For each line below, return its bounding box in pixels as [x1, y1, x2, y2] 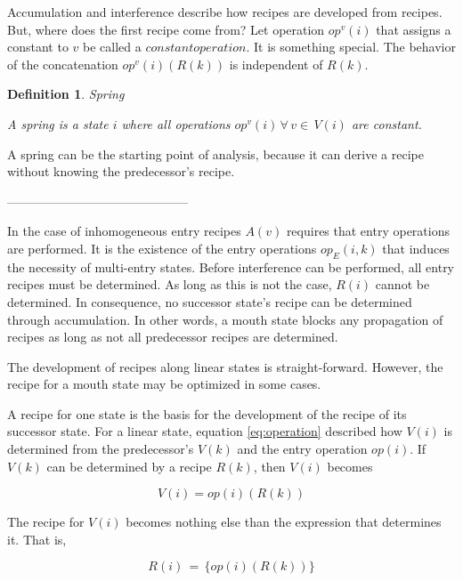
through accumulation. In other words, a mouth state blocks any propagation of [7, 310, 443, 328]
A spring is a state [7, 114, 109, 133]
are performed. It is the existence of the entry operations [7, 238, 317, 257]
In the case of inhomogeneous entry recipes [7, 222, 241, 240]
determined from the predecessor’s [7, 440, 194, 458]
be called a [83, 37, 142, 56]
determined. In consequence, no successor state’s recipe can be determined [7, 292, 412, 311]
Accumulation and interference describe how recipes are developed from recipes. [7, 3, 443, 20]
